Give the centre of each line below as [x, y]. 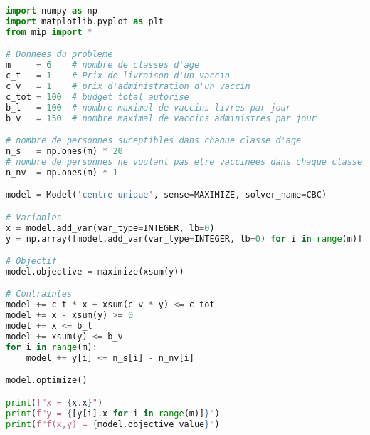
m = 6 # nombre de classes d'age [103, 65]
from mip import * [49, 32]
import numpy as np [52, 11]
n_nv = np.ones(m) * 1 [62, 172]
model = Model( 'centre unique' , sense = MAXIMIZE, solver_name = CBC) [166, 195]
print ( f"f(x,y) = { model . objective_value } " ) [113, 424]
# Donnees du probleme [59, 55]
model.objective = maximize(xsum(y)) [95, 271]
